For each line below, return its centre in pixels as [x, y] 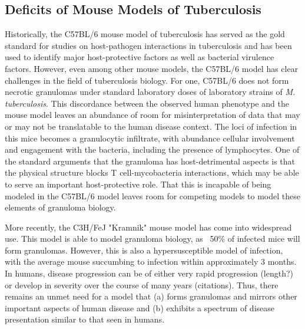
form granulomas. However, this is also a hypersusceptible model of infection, [144, 250]
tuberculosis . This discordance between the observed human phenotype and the [147, 103]
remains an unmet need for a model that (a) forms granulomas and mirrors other [151, 296]
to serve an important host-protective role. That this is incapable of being [138, 184]
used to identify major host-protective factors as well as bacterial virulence [140, 57]
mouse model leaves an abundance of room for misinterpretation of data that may [152, 115]
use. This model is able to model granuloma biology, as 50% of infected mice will [152, 238]
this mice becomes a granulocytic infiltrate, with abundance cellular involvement [150, 138]
